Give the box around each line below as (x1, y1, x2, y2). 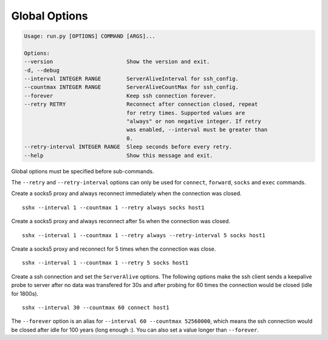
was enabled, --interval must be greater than (126, 127, 268, 133)
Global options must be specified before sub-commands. (11, 167, 154, 175)
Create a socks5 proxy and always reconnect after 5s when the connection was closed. (11, 218, 231, 225)
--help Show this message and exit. (24, 152, 213, 159)
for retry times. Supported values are (126, 109, 245, 116)
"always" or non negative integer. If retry (126, 118, 261, 125)
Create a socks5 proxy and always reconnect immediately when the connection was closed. (11, 190, 242, 197)
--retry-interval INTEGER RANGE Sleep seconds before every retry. (24, 144, 233, 150)
